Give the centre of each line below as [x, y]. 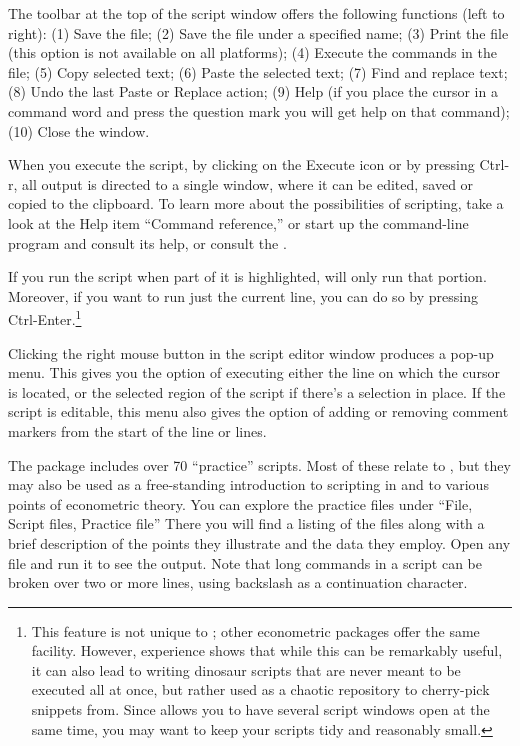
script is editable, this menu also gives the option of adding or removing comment [258, 411]
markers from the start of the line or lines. [137, 430]
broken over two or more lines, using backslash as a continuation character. [238, 582]
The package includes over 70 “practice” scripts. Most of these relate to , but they [259, 464]
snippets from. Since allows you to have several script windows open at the [260, 709]
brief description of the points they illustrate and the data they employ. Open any [259, 542]
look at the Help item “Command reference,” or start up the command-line [238, 222]
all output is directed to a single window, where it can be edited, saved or [248, 183]
